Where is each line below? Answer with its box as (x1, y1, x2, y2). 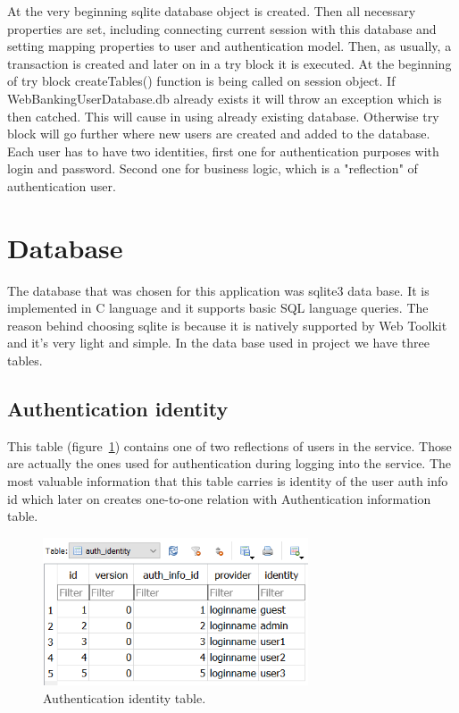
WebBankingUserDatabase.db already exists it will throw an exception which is (7, 88, 442, 107)
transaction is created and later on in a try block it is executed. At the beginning (7, 54, 452, 72)
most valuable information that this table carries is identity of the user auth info (7, 472, 448, 491)
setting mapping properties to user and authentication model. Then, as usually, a (7, 37, 452, 55)
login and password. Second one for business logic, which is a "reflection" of (7, 159, 418, 178)
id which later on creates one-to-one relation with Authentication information (7, 489, 431, 507)
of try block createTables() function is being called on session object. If (7, 71, 396, 90)
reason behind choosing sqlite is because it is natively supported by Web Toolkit (7, 315, 447, 334)
